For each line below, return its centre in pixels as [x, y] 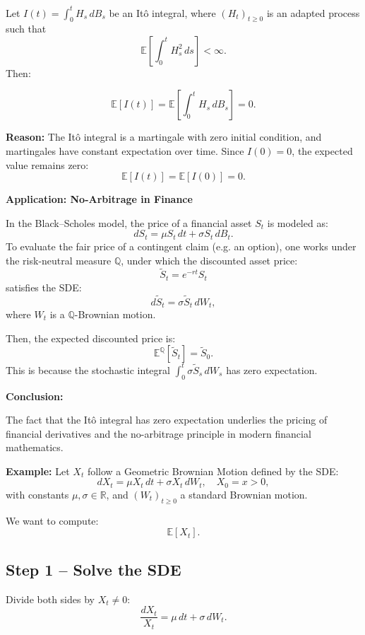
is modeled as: [298, 222]
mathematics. [35, 447]
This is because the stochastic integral [88, 369]
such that [26, 29]
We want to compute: [52, 520]
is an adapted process [313, 12]
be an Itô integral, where [162, 12]
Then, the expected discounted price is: [91, 338]
